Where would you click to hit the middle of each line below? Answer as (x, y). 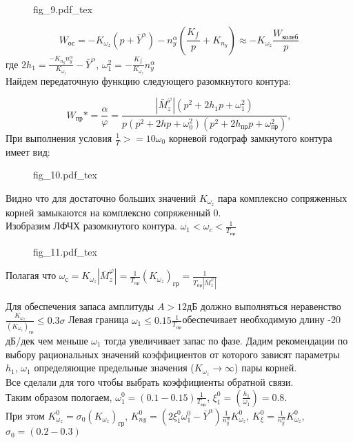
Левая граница (99, 319)
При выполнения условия (59, 138)
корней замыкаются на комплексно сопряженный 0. (113, 212)
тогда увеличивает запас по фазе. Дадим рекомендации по (226, 340)
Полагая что (31, 275)
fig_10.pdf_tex (65, 175)
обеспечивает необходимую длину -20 (261, 319)
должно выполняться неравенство (271, 306)
